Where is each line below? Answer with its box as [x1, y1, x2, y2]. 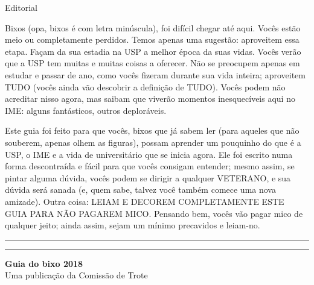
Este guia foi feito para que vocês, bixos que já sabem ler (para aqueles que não [5, 124, 300, 137]
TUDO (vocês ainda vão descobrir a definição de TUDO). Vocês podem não [5, 80, 286, 93]
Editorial [5, 1, 37, 13]
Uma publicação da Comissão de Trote [5, 269, 148, 281]
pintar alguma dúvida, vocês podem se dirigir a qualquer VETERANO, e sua [5, 171, 291, 184]
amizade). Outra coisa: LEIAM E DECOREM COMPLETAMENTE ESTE [5, 195, 284, 207]
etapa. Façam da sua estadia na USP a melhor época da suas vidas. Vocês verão [5, 45, 301, 57]
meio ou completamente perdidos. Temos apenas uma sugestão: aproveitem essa [5, 33, 300, 46]
